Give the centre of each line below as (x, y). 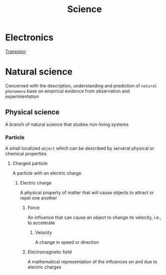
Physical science (32, 112)
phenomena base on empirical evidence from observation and (67, 91)
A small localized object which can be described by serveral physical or (80, 148)
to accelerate (41, 223)
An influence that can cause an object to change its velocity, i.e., (95, 217)
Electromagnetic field (50, 252)
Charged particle (30, 163)
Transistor (16, 51)
